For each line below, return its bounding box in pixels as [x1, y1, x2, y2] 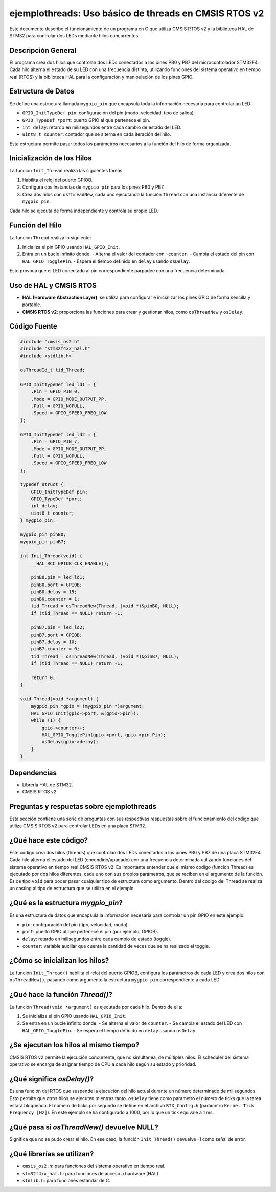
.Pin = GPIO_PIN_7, [31, 438, 80, 445]
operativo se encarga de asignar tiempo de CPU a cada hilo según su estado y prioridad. [9, 1061, 197, 1067]
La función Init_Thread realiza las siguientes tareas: [9, 168, 124, 174]
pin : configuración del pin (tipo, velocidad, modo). [22, 921, 129, 927]
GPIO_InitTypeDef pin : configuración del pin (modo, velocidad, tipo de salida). [22, 110, 195, 116]
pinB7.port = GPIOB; [31, 632, 83, 638]
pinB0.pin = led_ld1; [31, 575, 85, 580]
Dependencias [9, 768, 57, 777]
